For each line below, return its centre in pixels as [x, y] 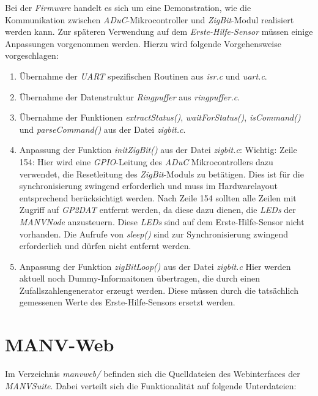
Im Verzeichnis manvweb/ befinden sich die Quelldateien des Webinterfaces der [153, 374]
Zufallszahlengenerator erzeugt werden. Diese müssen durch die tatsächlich [159, 290]
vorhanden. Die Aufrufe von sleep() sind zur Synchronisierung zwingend [154, 233]
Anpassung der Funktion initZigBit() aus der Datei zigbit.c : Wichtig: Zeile [158, 150]
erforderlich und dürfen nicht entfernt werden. [105, 246]
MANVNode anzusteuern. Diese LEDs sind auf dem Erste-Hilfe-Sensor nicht [162, 221]
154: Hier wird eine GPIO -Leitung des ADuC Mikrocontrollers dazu [146, 161]
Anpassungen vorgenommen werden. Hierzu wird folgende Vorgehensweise [143, 43]
